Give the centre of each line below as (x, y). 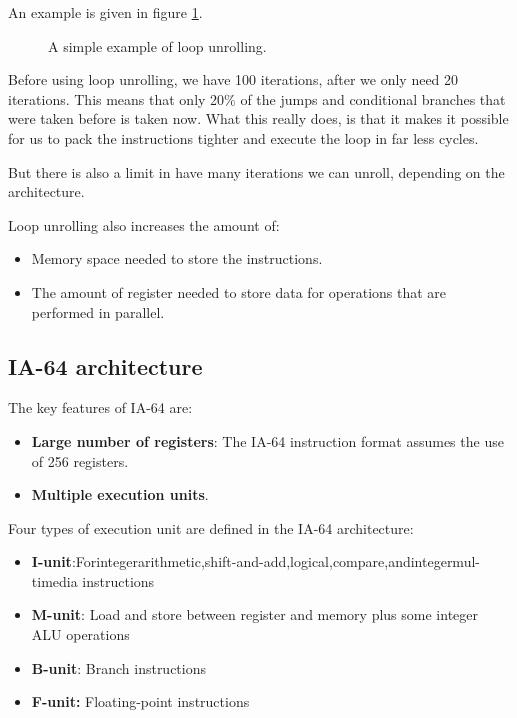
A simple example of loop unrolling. (157, 45)
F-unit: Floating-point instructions (140, 701)
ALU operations (80, 634)
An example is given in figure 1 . (105, 12)
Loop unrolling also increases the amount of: (144, 224)
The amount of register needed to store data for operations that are (239, 291)
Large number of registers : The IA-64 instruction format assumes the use (267, 440)
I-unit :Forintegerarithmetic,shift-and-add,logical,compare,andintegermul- (255, 561)
